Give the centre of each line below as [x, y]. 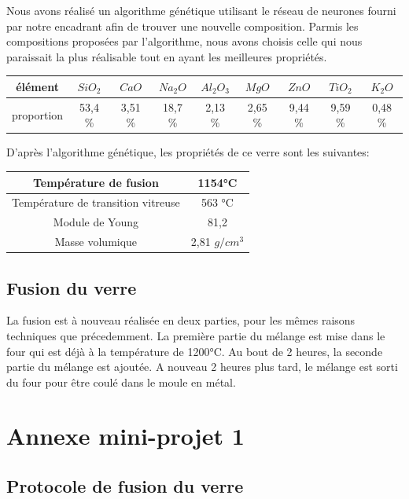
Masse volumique [96, 242]
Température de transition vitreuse [96, 202]
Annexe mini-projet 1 [125, 436]
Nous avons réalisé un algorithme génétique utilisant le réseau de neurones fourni [201, 10]
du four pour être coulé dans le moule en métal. [121, 382]
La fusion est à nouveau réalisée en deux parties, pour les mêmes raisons [181, 320]
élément [37, 86]
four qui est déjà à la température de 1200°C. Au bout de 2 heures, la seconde [195, 351]
